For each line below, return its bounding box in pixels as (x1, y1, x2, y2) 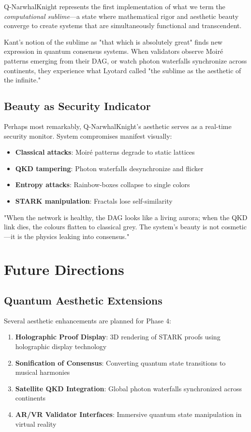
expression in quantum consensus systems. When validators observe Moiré (4, 46, 223, 56)
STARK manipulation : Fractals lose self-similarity (15, 195, 173, 206)
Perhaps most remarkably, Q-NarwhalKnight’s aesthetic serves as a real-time (4, 121, 232, 131)
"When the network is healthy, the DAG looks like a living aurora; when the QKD (4, 212, 248, 222)
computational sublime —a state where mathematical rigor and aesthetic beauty (4, 11, 239, 21)
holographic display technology (15, 341, 107, 352)
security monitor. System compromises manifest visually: (4, 130, 172, 141)
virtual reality (15, 418, 57, 429)
